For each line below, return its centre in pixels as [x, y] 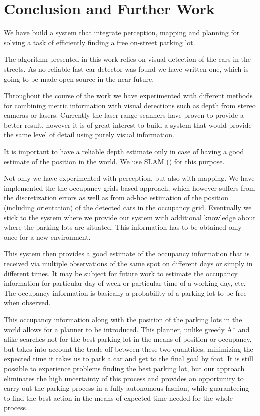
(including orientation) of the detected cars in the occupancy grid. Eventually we [128, 207]
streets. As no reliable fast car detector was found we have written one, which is [126, 68]
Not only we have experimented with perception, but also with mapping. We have [129, 178]
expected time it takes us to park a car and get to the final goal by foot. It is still [129, 359]
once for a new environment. [47, 237]
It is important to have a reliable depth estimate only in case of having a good [124, 151]
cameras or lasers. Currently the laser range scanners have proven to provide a [124, 115]
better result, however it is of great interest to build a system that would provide [128, 124]
